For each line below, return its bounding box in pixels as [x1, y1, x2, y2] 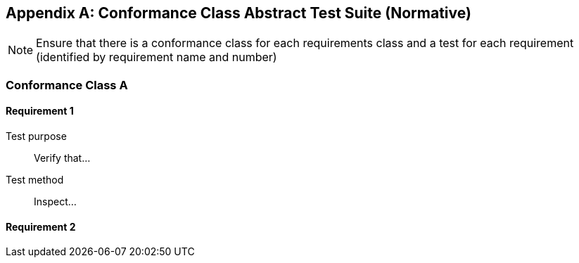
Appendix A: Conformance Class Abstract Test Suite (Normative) [6, 4, 471, 22]
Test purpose [6, 130, 67, 143]
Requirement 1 [6, 105, 74, 117]
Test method [6, 174, 64, 186]
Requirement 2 [6, 220, 76, 233]
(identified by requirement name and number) [36, 50, 277, 65]
